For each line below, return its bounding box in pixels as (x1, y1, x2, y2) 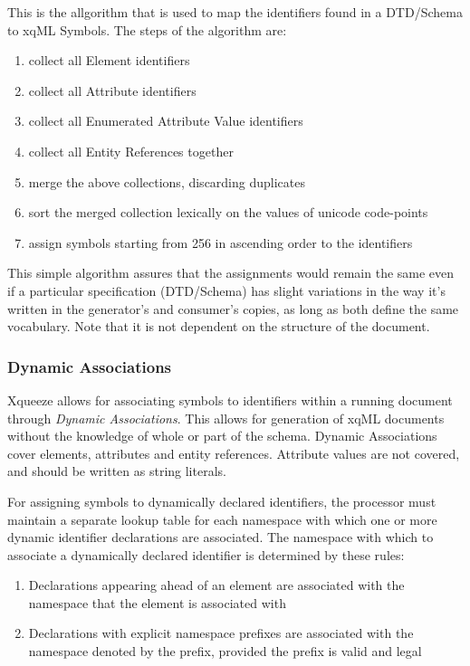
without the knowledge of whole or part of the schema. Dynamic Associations (7, 426, 437, 445)
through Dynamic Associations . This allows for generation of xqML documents (7, 408, 445, 427)
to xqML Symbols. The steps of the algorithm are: (7, 20, 287, 39)
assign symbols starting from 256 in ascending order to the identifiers (28, 233, 413, 252)
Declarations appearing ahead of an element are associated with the (28, 576, 405, 595)
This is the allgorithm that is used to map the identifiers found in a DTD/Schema (7, 3, 463, 21)
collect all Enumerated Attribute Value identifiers (28, 111, 303, 130)
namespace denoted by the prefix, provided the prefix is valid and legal (28, 642, 422, 661)
